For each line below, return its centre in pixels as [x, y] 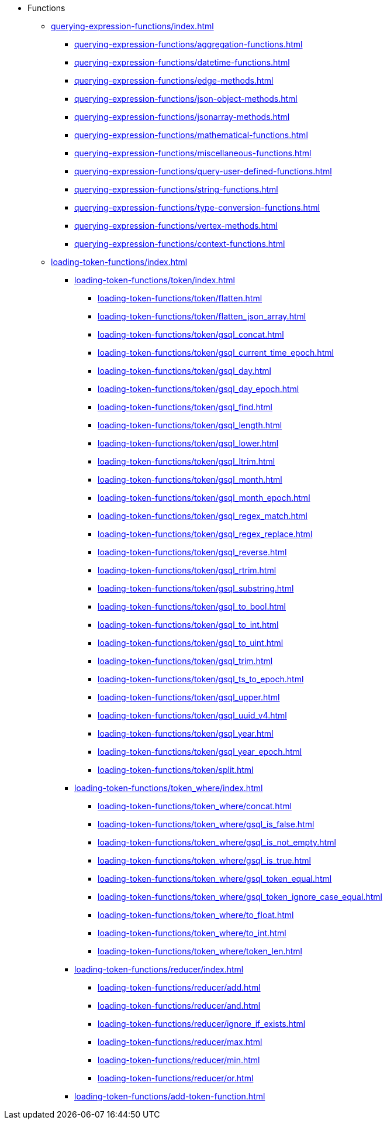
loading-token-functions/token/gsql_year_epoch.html [200, 752]
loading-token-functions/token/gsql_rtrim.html [187, 570]
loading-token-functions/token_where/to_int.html [192, 933]
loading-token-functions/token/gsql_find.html [185, 407]
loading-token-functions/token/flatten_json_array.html [202, 316]
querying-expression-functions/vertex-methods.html [176, 226]
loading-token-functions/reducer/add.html [179, 987]
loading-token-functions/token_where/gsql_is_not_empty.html [217, 842]
